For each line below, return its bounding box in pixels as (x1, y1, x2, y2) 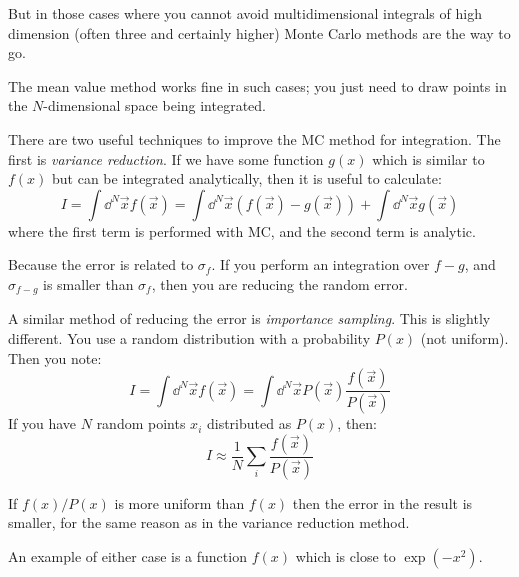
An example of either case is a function (8, 545, 247, 566)
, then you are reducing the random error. (151, 273, 408, 294)
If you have (8, 413, 77, 434)
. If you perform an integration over (211, 254, 430, 275)
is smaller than (43, 273, 134, 294)
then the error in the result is (292, 492, 473, 513)
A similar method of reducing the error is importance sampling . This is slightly (8, 308, 491, 329)
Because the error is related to (8, 254, 194, 275)
